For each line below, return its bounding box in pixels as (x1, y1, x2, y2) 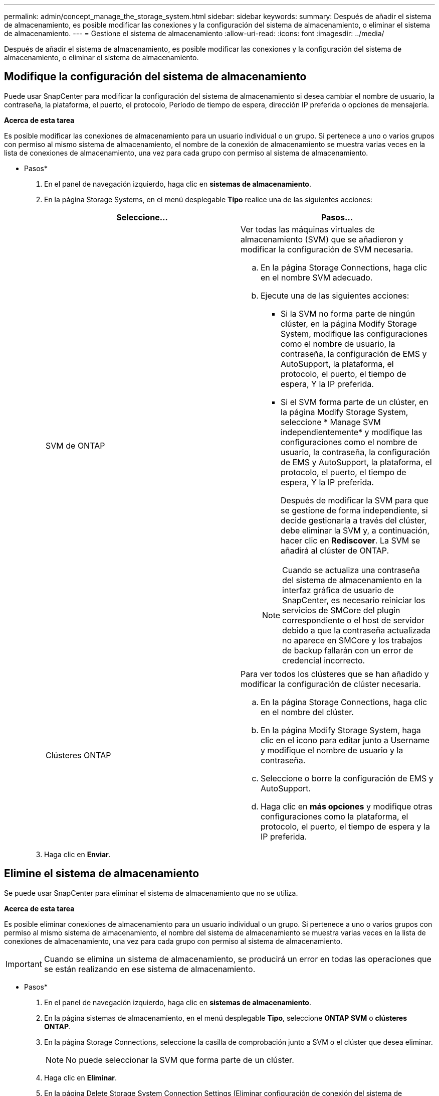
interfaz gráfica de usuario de (282, 585, 394, 595)
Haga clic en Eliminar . (44, 1073, 117, 1082)
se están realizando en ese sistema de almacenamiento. (44, 964, 256, 974)
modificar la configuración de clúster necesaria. (241, 678, 421, 689)
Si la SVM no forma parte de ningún (281, 308, 415, 319)
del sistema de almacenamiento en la (282, 575, 422, 585)
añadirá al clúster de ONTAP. (281, 545, 389, 556)
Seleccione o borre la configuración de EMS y (261, 773, 433, 783)
